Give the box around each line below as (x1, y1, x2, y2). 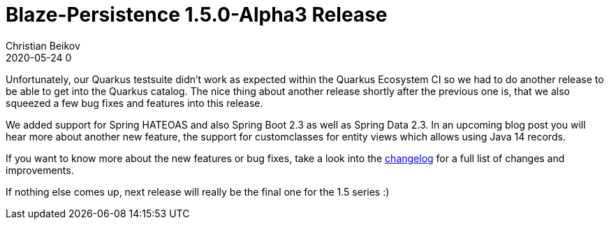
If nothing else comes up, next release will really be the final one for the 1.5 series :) (6, 185, 390, 198)
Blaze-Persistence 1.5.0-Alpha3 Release (6, 3, 388, 27)
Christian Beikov (6, 39, 80, 52)
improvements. (6, 164, 74, 176)
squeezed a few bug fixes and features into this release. (6, 96, 263, 109)
